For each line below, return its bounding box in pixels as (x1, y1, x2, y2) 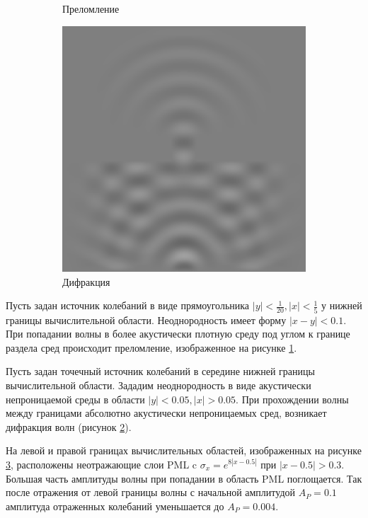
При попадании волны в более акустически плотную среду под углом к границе (6, 326, 350, 341)
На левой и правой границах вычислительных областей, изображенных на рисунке (6, 443, 362, 458)
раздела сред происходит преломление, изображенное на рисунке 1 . (6, 340, 297, 355)
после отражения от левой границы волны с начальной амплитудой (6, 485, 295, 500)
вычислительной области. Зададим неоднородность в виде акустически (6, 377, 311, 392)
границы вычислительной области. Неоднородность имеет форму (6, 312, 287, 327)
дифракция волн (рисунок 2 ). (6, 419, 132, 434)
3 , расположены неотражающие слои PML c (6, 456, 197, 471)
